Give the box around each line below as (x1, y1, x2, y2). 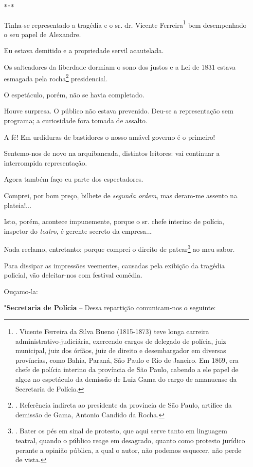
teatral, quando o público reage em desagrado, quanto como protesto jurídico (15, 435, 245, 445)
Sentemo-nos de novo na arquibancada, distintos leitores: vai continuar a (4, 148, 220, 158)
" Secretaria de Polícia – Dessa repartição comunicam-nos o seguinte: (4, 302, 216, 313)
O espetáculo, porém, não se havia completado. (4, 89, 145, 99)
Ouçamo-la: (4, 286, 38, 296)
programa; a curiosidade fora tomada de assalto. (4, 115, 147, 126)
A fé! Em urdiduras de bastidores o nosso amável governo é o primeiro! (4, 131, 216, 142)
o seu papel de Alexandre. (4, 29, 81, 39)
